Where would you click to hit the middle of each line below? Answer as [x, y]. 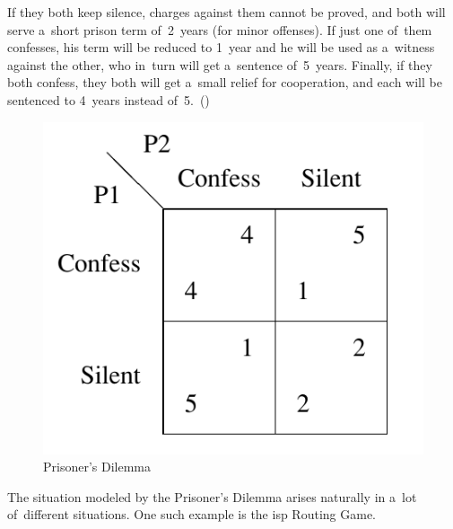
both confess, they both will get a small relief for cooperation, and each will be [225, 82]
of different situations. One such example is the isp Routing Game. [192, 514]
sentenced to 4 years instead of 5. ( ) [109, 99]
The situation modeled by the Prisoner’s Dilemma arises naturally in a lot [212, 496]
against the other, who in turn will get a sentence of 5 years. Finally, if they [220, 64]
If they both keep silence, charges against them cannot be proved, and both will [226, 12]
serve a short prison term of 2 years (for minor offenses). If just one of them [220, 29]
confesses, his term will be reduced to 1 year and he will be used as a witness [221, 47]
